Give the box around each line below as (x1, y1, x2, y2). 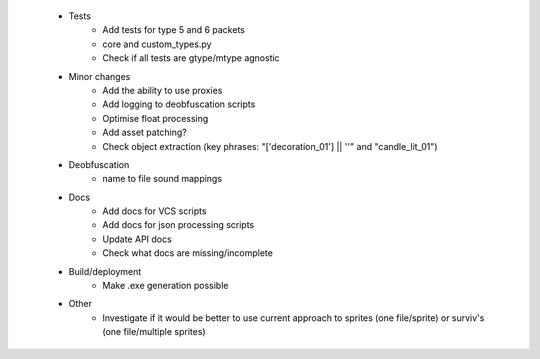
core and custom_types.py (102, 38, 212, 50)
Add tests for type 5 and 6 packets (102, 24, 245, 36)
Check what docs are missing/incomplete (102, 247, 274, 259)
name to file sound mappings (102, 173, 223, 185)
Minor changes (68, 70, 131, 82)
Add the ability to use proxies (102, 84, 223, 96)
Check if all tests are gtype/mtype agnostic (102, 52, 280, 64)
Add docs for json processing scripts (102, 219, 255, 231)
